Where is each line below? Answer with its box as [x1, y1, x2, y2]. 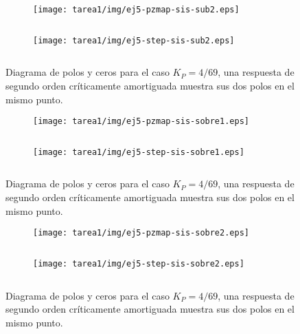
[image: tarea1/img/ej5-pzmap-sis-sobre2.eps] [33, 228, 249, 238]
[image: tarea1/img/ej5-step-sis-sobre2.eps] [33, 258, 244, 269]
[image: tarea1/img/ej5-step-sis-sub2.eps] [33, 35, 235, 45]
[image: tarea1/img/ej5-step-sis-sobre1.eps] [33, 147, 244, 157]
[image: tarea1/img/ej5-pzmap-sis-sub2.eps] [33, 5, 240, 14]
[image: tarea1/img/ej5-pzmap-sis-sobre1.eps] [33, 116, 249, 127]
